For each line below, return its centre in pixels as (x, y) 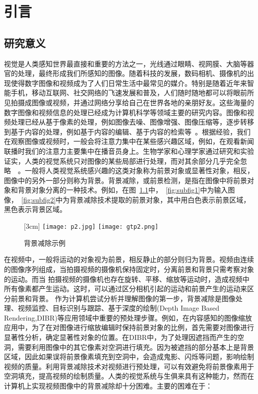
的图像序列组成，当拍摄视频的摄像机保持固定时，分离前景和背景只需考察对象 (129, 269)
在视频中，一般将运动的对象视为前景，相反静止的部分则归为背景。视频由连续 (129, 259)
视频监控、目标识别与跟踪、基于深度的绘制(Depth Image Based (119, 308)
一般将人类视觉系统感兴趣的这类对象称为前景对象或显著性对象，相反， (139, 170)
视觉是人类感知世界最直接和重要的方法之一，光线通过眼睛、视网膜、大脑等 (126, 63)
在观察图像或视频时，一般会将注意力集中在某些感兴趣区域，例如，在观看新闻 (129, 141)
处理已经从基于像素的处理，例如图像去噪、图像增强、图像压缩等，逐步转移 (132, 122)
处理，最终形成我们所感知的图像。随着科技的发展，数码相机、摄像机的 (132, 73)
